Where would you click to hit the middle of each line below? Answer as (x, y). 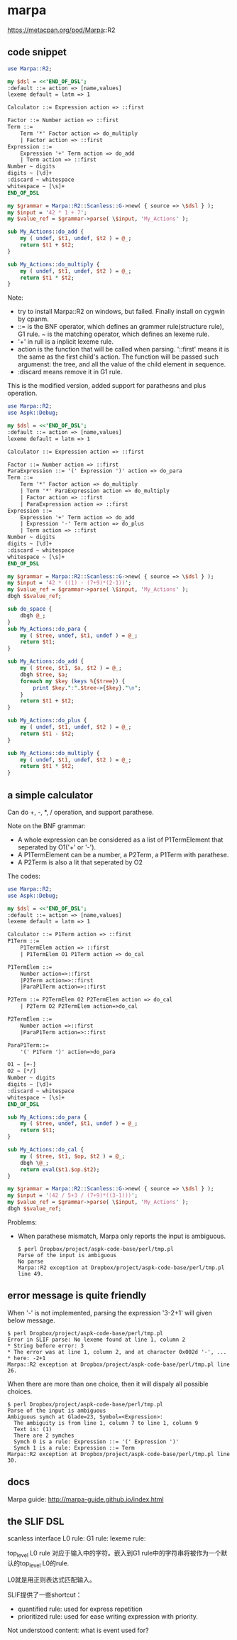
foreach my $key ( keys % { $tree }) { (73, 681)
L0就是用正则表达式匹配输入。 (51, 1580)
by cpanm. (33, 319)
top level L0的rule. (44, 1564)
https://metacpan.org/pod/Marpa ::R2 (61, 30)
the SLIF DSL (36, 1521)
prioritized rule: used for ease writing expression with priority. (108, 1616)
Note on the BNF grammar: (47, 825)
